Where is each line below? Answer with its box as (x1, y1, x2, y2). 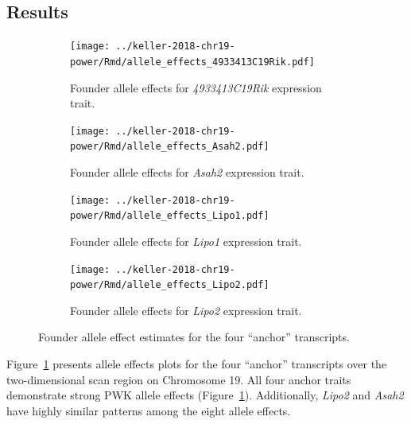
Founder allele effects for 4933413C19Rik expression (70, 79, 322, 95)
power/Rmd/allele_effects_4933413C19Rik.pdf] (70, 56, 315, 68)
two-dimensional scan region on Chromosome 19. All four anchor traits (6, 371, 351, 387)
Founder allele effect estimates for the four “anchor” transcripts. (38, 329, 350, 345)
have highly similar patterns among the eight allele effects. (6, 402, 291, 418)
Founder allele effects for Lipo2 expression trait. (70, 301, 302, 318)
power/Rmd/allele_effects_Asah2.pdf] (70, 141, 269, 153)
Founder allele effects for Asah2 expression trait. (70, 164, 304, 181)
